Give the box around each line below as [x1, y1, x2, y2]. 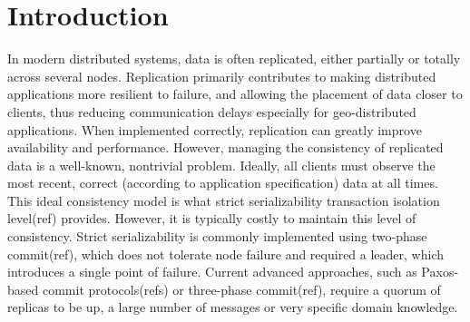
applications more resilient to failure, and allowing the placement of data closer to [7, 84, 463, 103]
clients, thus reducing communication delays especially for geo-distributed [7, 102, 416, 121]
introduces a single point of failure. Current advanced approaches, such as [7, 262, 417, 281]
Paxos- [421, 262, 459, 281]
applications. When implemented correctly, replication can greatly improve [7, 120, 422, 139]
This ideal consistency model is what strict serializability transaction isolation [7, 190, 440, 210]
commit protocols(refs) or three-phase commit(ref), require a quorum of [42, 279, 441, 298]
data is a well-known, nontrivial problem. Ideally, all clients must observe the [7, 155, 436, 174]
